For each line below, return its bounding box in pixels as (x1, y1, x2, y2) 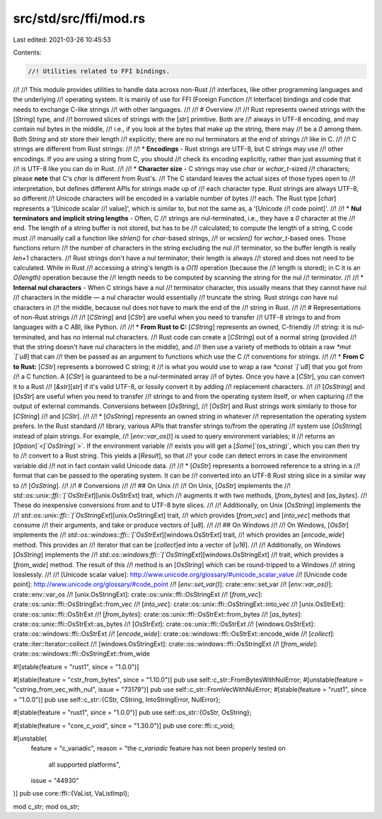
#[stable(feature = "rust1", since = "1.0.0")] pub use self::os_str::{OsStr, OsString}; (13, 708, 252, 717)
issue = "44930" (30, 777, 79, 785)
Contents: (13, 48, 42, 57)
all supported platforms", (48, 760, 121, 769)
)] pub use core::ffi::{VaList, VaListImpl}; (13, 789, 130, 798)
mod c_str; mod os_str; (13, 802, 80, 811)
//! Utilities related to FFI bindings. (28, 67, 170, 75)
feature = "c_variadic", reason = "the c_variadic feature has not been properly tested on (30, 744, 286, 753)
